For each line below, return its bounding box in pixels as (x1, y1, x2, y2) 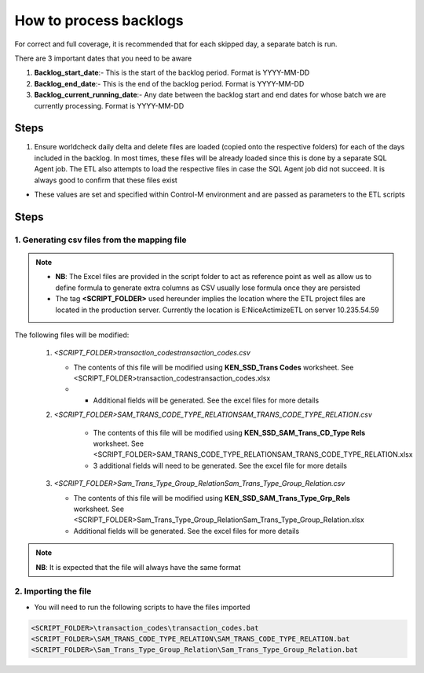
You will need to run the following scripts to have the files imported (34, 602, 250, 612)
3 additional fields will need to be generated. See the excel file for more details (93, 461, 347, 470)
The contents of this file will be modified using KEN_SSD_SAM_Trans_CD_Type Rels (93, 428, 366, 437)
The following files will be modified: (14, 330, 130, 340)
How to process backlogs (14, 12, 184, 29)
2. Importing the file (14, 586, 92, 597)
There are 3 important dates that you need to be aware (14, 53, 192, 63)
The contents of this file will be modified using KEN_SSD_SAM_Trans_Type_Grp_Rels (73, 493, 351, 502)
